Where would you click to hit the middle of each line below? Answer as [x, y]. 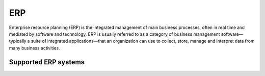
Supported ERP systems [47, 62]
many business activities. [35, 48]
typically [18, 41]
